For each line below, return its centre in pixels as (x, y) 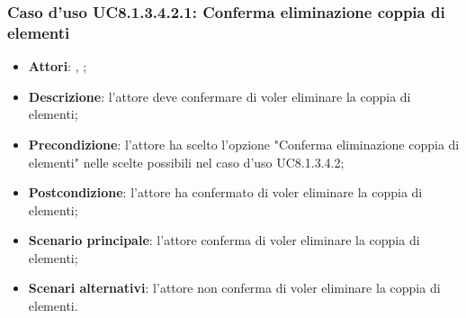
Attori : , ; (58, 66)
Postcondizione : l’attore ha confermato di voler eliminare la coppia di (225, 192)
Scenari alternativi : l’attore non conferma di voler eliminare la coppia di (234, 288)
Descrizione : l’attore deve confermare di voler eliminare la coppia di (220, 96)
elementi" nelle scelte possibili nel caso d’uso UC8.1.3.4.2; (186, 162)
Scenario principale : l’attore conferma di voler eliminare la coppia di (224, 240)
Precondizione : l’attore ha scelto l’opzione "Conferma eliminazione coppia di (244, 144)
